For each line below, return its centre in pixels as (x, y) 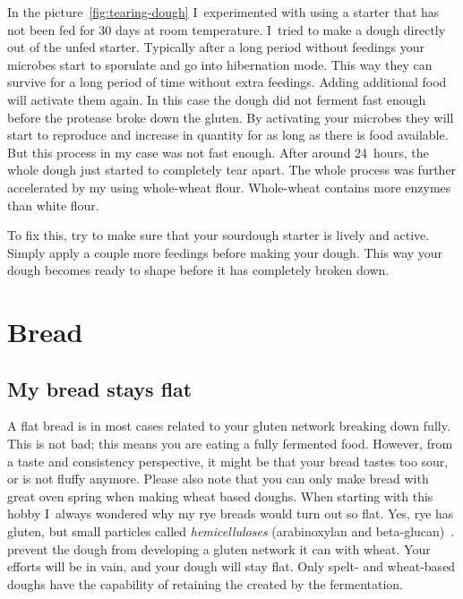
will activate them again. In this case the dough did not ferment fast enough (217, 99)
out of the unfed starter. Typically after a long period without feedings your (216, 47)
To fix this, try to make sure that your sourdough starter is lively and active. (219, 235)
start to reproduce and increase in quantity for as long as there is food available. (228, 135)
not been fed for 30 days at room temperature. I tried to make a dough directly (227, 29)
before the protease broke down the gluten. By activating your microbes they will (231, 117)
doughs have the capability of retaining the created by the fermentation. (205, 583)
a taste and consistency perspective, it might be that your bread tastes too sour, (228, 461)
